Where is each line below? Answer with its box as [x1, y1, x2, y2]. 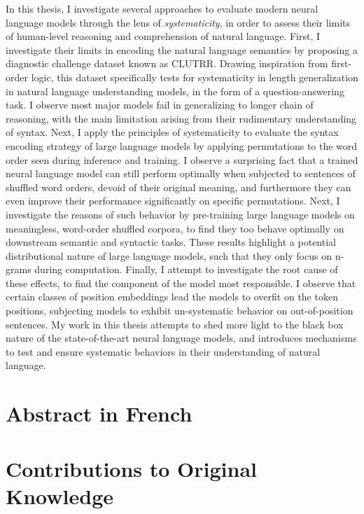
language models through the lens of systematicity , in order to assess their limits [6, 15, 351, 29]
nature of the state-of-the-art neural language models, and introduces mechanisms [6, 331, 357, 345]
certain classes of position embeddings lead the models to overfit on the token [6, 289, 338, 304]
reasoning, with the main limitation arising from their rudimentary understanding [6, 111, 357, 125]
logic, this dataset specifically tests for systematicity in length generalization [31, 69, 358, 84]
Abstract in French [6, 399, 192, 428]
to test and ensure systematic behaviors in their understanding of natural [6, 344, 321, 359]
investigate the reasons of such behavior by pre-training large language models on [6, 207, 355, 221]
